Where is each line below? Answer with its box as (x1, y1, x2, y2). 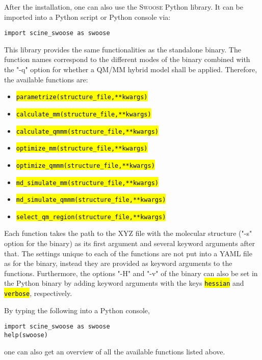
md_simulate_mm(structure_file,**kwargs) (16, 179, 159, 187)
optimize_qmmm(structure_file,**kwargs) (16, 162, 155, 169)
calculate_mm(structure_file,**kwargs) (16, 110, 151, 118)
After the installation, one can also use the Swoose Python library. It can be (4, 2, 244, 12)
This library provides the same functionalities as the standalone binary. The (4, 44, 241, 54)
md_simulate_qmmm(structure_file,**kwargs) (16, 196, 166, 204)
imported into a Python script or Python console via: (4, 11, 171, 22)
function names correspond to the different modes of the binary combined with (4, 54, 250, 65)
